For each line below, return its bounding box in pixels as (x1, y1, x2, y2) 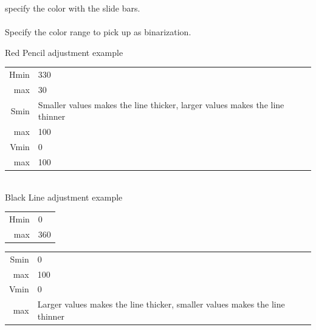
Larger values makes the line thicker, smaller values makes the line (37, 298, 285, 311)
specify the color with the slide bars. (5, 2, 140, 14)
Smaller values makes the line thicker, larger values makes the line (38, 98, 284, 111)
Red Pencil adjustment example (5, 46, 123, 58)
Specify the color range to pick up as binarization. (5, 26, 191, 38)
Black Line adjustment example (5, 190, 123, 203)
